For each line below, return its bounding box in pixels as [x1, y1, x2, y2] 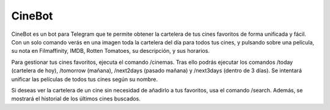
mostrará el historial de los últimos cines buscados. [11, 95, 141, 103]
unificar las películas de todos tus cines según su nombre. [11, 75, 158, 83]
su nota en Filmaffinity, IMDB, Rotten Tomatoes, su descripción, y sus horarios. [11, 47, 210, 55]
